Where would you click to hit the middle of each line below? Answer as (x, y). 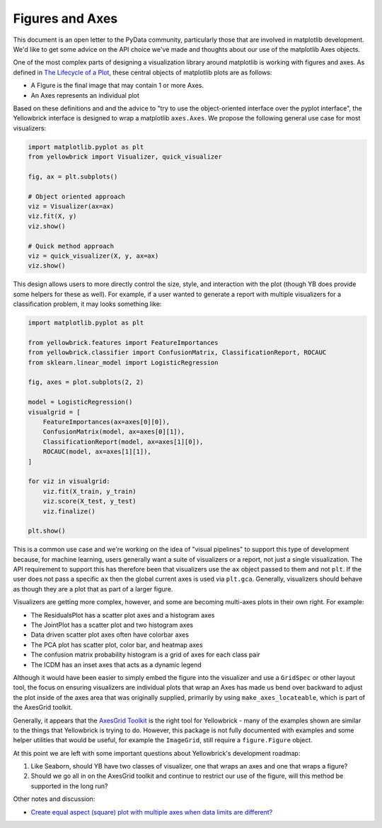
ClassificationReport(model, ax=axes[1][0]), (123, 442)
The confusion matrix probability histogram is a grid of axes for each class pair (146, 654)
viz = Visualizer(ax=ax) (71, 206)
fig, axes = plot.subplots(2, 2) (86, 382)
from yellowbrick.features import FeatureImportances (123, 342)
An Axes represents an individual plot (85, 95)
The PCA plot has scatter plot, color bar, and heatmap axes (117, 645)
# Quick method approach (71, 246)
